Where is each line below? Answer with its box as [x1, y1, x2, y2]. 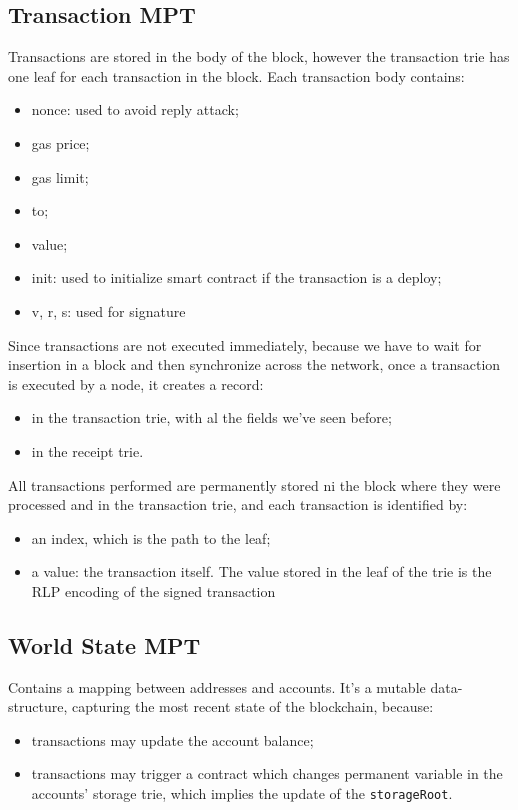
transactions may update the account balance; [31, 729, 314, 750]
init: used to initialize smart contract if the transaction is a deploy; [31, 267, 442, 288]
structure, [8, 696, 68, 717]
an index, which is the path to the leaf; [31, 527, 271, 548]
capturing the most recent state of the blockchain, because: [71, 696, 434, 717]
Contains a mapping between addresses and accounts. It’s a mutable [8, 676, 426, 697]
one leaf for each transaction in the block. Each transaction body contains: [8, 65, 465, 86]
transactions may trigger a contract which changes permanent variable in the [31, 763, 503, 784]
